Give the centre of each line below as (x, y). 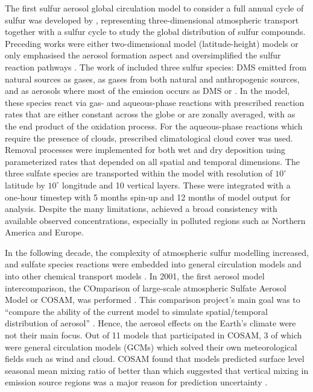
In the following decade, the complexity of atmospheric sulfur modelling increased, (157, 252)
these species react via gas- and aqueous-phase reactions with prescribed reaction (155, 102)
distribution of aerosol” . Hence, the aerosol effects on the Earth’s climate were (150, 323)
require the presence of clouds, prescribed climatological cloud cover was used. (149, 138)
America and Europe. (44, 232)
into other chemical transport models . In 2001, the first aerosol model (135, 276)
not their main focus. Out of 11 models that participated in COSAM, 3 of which (153, 335)
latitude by (25, 185)
